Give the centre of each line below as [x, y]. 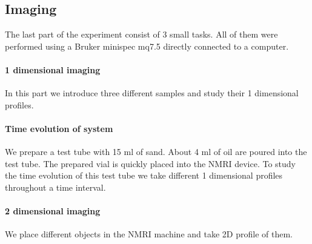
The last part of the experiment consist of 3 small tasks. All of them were [141, 34]
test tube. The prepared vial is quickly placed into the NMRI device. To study [151, 163]
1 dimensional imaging [53, 69]
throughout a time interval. [55, 187]
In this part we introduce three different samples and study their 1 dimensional [152, 93]
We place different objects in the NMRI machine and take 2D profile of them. [149, 234]
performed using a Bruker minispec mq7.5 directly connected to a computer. [147, 46]
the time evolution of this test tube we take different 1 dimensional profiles [144, 175]
